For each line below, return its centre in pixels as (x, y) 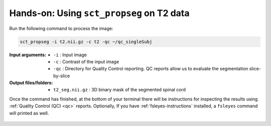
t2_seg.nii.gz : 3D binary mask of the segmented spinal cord (119, 90)
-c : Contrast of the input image (86, 61)
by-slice (62, 76)
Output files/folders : (31, 83)
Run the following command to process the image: (61, 28)
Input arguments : (28, 55)
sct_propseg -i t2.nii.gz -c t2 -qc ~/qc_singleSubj (86, 42)
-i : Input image (70, 55)
